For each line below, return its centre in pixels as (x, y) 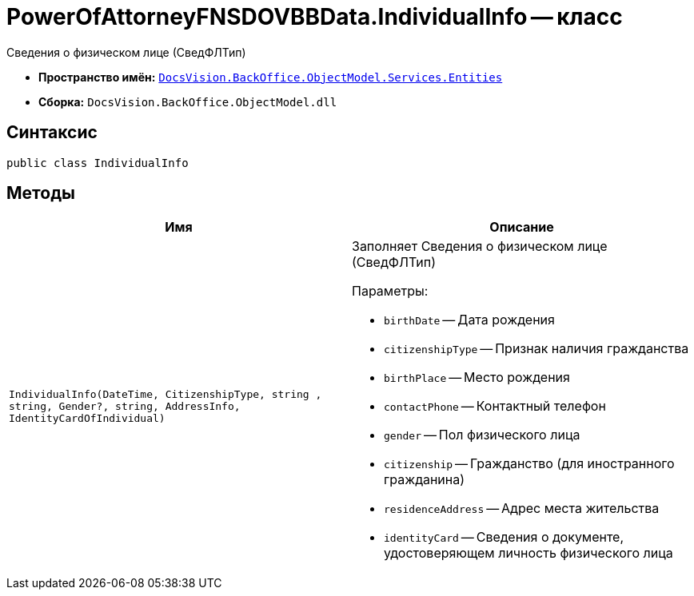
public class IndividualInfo (98, 163)
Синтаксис (52, 133)
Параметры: (390, 291)
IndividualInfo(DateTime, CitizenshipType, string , (166, 394)
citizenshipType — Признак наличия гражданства (536, 349)
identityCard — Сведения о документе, (504, 537)
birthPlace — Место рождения (477, 377)
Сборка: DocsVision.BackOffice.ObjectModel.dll (188, 101)
